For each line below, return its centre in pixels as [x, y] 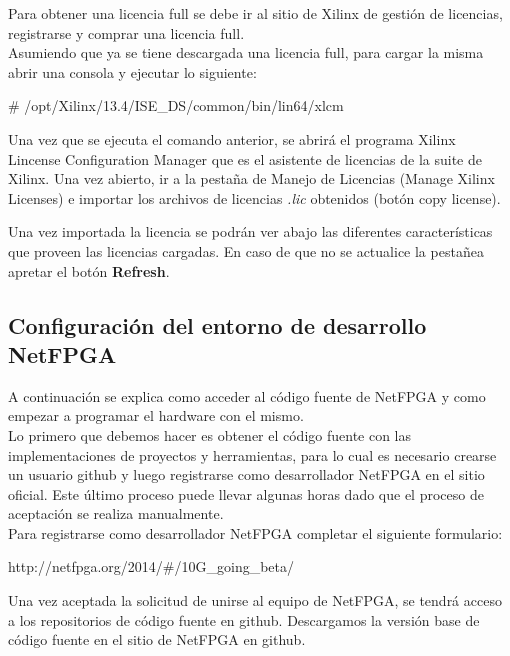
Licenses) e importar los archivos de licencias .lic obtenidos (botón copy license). [254, 197]
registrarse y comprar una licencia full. [126, 32]
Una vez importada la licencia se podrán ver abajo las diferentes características [250, 231]
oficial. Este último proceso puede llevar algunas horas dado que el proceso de [246, 493]
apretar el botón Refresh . [89, 270]
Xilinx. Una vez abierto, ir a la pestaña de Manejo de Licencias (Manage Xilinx [251, 178]
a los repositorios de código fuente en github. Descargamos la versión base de [244, 619]
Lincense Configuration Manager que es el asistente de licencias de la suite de [245, 158]
